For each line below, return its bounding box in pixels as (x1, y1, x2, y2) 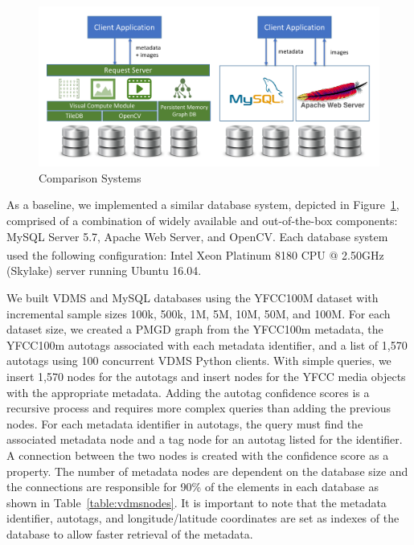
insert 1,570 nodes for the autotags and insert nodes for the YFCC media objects (6, 367, 406, 384)
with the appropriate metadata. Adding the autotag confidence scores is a (6, 383, 370, 400)
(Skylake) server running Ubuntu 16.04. (6, 262, 202, 279)
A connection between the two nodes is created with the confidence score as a (6, 446, 389, 463)
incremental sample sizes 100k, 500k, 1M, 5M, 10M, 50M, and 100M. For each (6, 305, 391, 322)
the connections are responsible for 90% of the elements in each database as (6, 478, 379, 495)
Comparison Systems (39, 169, 141, 186)
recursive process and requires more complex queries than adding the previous (6, 400, 391, 416)
